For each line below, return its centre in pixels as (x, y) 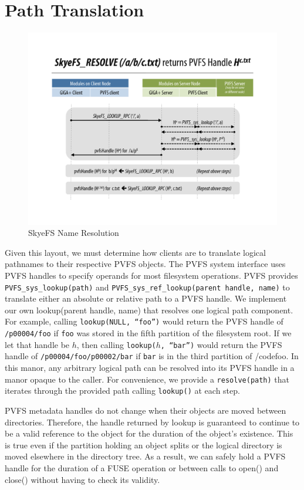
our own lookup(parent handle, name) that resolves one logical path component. (149, 310)
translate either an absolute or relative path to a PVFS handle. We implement (146, 298)
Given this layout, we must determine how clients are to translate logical (135, 252)
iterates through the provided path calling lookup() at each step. (122, 391)
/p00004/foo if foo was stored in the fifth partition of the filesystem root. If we (148, 333)
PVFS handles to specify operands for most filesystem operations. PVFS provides (151, 276)
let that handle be (37, 344)
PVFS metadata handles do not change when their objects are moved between (146, 410)
